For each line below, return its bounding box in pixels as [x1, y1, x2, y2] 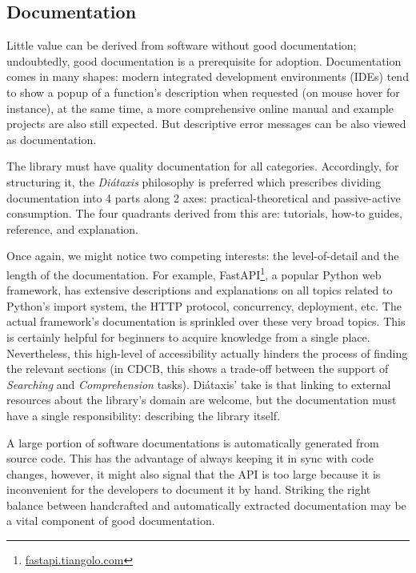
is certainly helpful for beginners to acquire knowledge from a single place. [6, 328, 370, 345]
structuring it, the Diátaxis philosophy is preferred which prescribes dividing [6, 173, 381, 190]
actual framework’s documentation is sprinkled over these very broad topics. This [6, 313, 406, 330]
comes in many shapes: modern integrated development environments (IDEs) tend [6, 68, 409, 85]
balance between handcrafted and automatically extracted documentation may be [6, 496, 406, 513]
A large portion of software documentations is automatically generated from [6, 434, 379, 451]
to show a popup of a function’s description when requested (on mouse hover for [6, 83, 400, 100]
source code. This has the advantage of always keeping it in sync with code [6, 450, 374, 467]
